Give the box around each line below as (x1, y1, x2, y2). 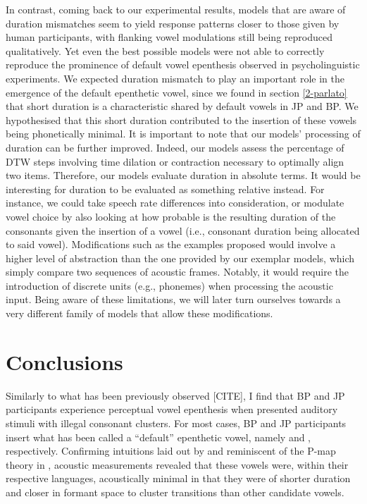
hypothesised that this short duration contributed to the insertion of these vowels (6, 112, 357, 127)
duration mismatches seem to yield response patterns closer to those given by (6, 16, 340, 30)
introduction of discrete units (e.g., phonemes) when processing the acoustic (6, 278, 333, 293)
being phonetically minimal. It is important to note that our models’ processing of (6, 126, 361, 141)
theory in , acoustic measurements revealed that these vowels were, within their (6, 457, 349, 472)
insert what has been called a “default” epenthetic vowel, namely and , (6, 429, 311, 444)
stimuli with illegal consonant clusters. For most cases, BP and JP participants (6, 415, 347, 430)
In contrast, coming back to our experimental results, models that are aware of (6, 2, 346, 16)
